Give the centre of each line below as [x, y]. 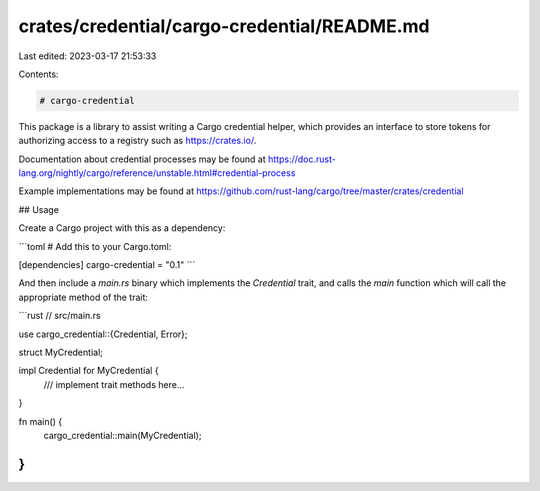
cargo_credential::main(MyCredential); [122, 435]
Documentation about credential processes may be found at [142, 159]
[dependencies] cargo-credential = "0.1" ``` [107, 265]
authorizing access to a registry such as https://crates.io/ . [137, 141]
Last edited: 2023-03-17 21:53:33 [87, 56]
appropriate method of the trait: [83, 297]
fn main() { [40, 421]
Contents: [38, 74]
